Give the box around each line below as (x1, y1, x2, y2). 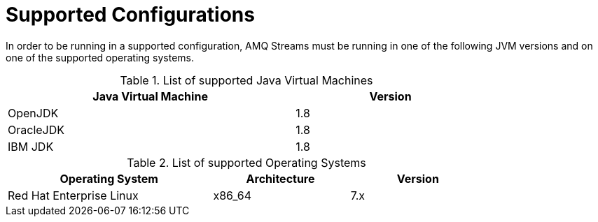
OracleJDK (8, 122, 65, 137)
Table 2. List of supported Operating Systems (127, 155, 366, 170)
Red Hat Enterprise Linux (8, 188, 139, 202)
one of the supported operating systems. (6, 51, 195, 64)
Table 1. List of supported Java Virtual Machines (120, 73, 373, 87)
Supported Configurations (6, 3, 255, 27)
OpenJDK (8, 105, 59, 120)
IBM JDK (8, 139, 54, 154)
